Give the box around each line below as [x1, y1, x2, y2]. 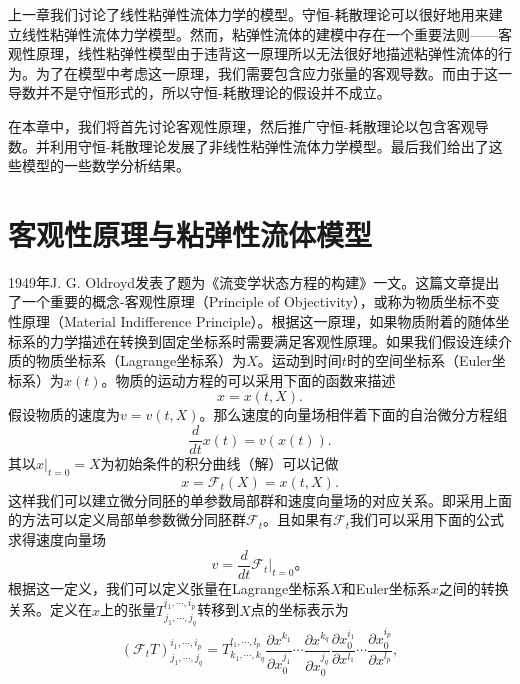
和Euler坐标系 [341, 577, 431, 598]
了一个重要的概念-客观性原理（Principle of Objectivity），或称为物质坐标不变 [8, 291, 500, 312]
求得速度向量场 [8, 529, 106, 550]
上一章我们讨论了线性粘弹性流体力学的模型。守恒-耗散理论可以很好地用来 [8, 4, 489, 24]
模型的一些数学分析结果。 [21, 155, 190, 176]
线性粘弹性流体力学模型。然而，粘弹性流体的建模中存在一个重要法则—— [21, 23, 498, 44]
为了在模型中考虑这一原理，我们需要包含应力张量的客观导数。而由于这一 [35, 62, 512, 83]
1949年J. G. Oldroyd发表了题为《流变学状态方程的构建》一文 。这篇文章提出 [8, 271, 500, 292]
